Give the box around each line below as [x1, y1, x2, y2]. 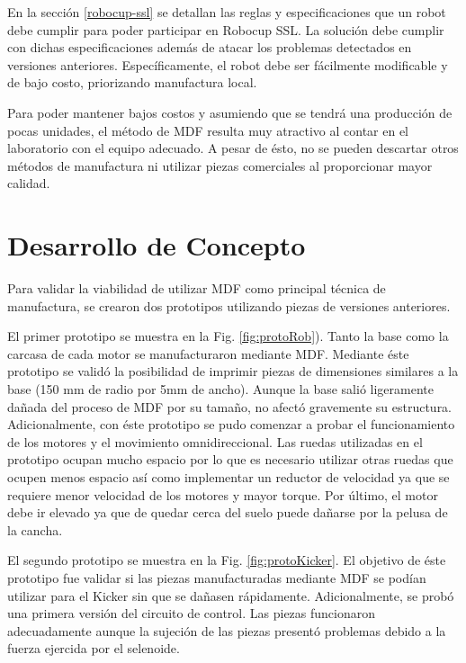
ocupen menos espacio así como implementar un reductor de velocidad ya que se [7, 468, 450, 486]
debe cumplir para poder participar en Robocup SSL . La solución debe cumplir [7, 20, 444, 39]
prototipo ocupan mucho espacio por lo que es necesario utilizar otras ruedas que [7, 450, 453, 469]
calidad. [7, 174, 50, 193]
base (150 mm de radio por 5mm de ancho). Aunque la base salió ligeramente [7, 380, 434, 399]
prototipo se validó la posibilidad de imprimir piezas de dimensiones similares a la [7, 362, 459, 381]
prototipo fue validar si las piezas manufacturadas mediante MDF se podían [7, 568, 426, 587]
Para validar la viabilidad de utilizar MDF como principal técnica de [7, 279, 386, 298]
